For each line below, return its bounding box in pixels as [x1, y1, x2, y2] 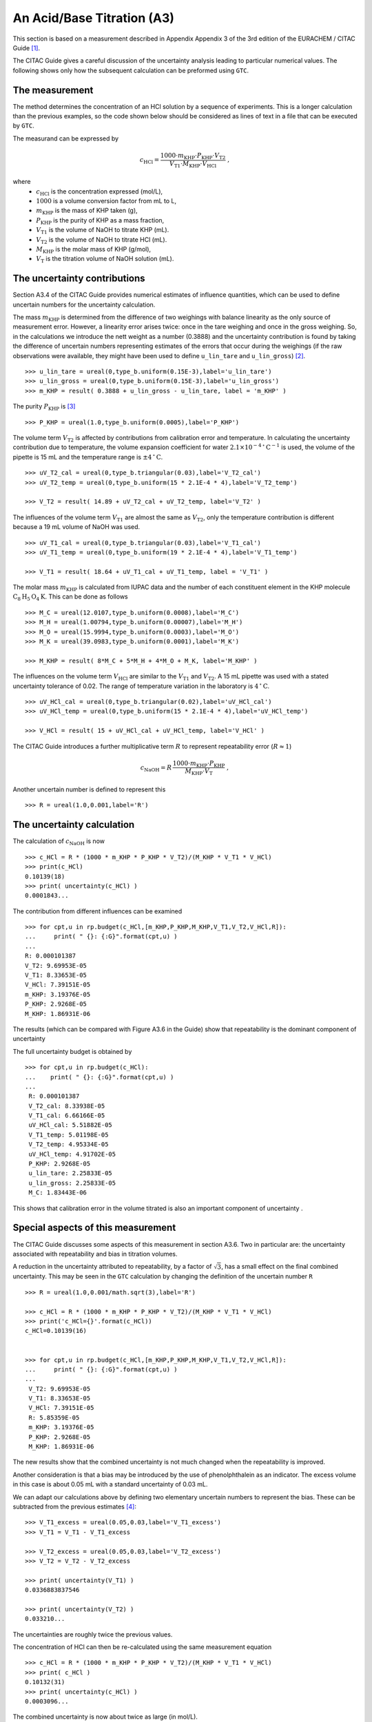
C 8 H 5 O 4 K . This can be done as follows [12, 592, 128, 603]
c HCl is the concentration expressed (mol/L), [36, 187, 163, 197]
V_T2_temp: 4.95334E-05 [28, 1141, 109, 1148]
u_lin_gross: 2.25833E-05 [28, 1179, 116, 1187]
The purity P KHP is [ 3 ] [12, 402, 76, 413]
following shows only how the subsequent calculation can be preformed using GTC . [12, 66, 249, 74]
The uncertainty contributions [12, 273, 145, 284]
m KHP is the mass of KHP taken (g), [36, 207, 138, 216]
